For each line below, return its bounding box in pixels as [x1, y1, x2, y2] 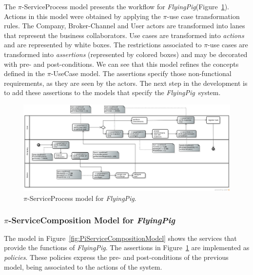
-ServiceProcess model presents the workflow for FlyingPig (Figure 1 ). [21, 1, 230, 11]
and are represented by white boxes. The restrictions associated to [4, 39, 202, 50]
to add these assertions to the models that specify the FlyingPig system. [4, 87, 221, 98]
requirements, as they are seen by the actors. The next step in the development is [4, 78, 248, 88]
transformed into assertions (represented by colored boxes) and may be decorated [4, 49, 248, 59]
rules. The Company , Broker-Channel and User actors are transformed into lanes [4, 20, 245, 31]
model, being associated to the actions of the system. [4, 261, 162, 272]
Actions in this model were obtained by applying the [4, 11, 161, 21]
